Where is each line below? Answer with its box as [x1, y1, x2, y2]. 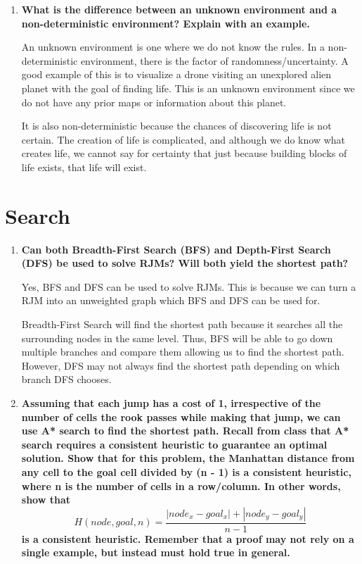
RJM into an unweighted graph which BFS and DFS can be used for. [21, 293, 321, 308]
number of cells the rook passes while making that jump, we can [21, 409, 341, 424]
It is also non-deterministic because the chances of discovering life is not [21, 118, 332, 133]
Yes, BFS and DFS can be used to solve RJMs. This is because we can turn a [21, 279, 356, 294]
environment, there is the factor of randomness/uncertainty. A [80, 53, 349, 68]
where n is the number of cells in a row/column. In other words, [21, 478, 341, 493]
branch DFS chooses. [21, 372, 112, 387]
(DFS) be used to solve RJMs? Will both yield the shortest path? [21, 256, 349, 270]
